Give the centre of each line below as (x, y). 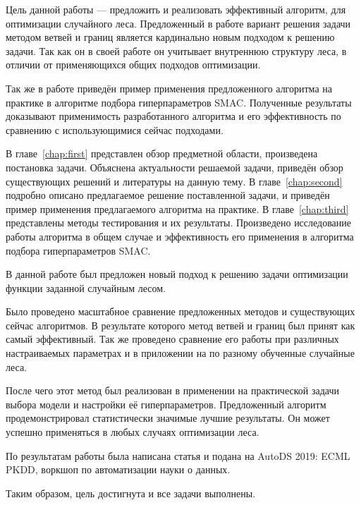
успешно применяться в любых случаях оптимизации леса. (133, 432)
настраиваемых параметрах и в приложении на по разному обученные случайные (180, 353)
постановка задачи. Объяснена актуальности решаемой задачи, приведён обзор (175, 167)
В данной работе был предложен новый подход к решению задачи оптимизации (177, 274)
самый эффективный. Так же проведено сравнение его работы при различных (172, 339)
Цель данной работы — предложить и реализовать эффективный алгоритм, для (176, 9)
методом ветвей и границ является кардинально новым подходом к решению (170, 37)
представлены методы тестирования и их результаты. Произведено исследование (179, 223)
